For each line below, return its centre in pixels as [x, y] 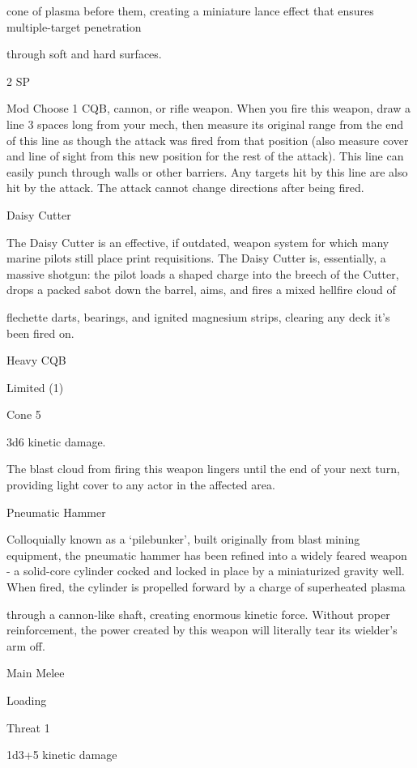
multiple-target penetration [74, 26]
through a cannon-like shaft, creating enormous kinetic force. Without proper [198, 614]
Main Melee [36, 673]
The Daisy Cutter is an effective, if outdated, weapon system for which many [198, 242]
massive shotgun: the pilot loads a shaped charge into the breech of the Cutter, [203, 273]
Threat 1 [28, 727]
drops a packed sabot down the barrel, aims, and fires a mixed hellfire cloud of [201, 290]
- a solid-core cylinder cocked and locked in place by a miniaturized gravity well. [206, 571]
